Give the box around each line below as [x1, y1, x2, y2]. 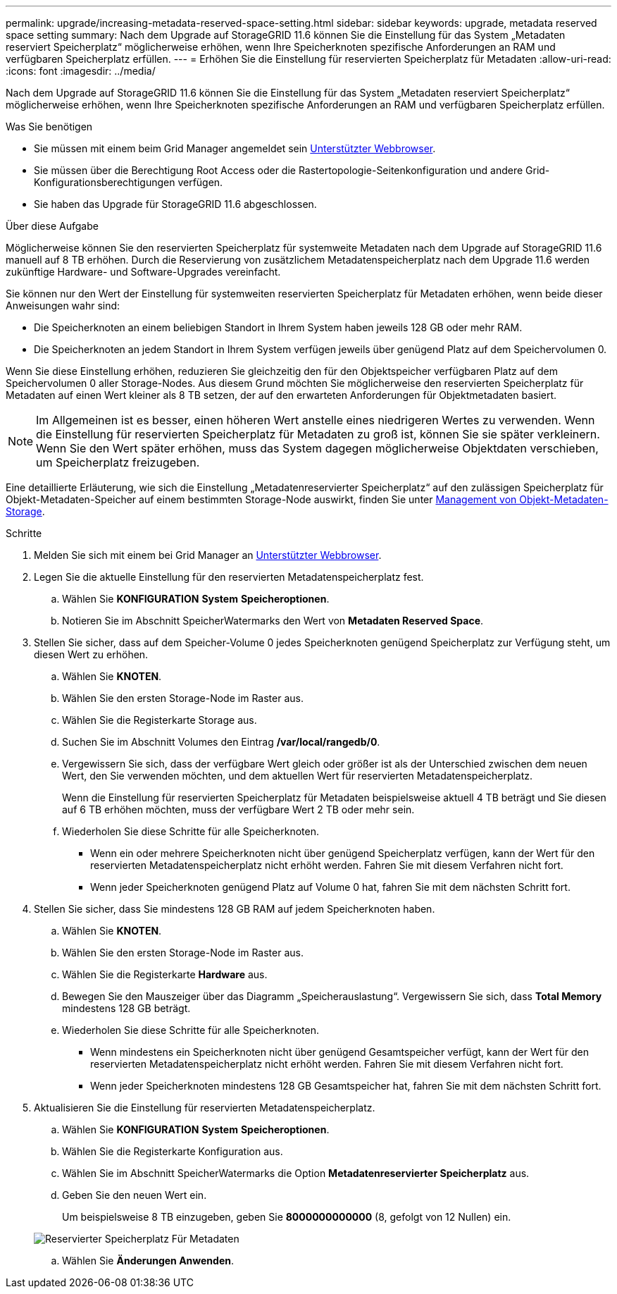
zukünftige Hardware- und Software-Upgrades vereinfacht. [6, 266, 281, 278]
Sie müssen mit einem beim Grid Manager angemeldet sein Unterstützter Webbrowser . [34, 142, 436, 154]
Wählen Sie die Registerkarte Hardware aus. [62, 968, 268, 980]
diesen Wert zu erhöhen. [34, 648, 149, 660]
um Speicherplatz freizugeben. [36, 455, 200, 469]
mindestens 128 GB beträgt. [62, 1002, 191, 1014]
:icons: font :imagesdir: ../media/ [6, 65, 156, 77]
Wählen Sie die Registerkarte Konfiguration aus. [62, 1145, 283, 1157]
